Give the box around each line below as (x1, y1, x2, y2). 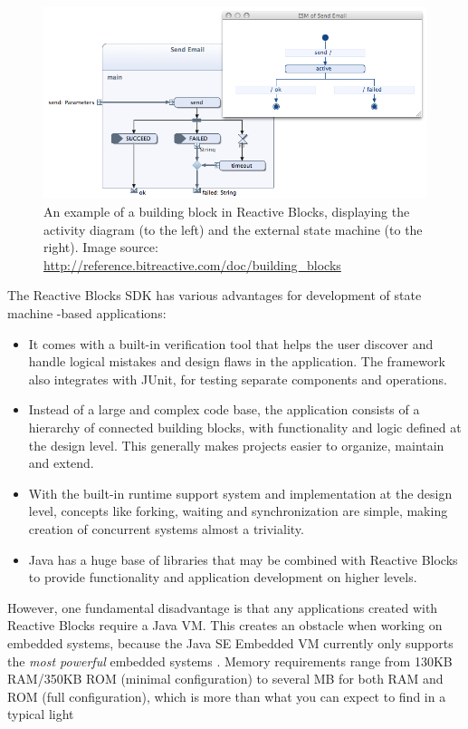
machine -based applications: (7, 304, 167, 322)
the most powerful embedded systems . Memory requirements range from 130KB (7, 651, 453, 670)
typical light (7, 705, 74, 724)
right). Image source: (43, 238, 158, 257)
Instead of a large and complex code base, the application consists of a (28, 400, 420, 419)
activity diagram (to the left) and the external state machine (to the (43, 219, 423, 238)
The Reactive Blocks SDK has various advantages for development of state (7, 286, 422, 305)
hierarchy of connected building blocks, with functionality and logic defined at (28, 417, 462, 436)
